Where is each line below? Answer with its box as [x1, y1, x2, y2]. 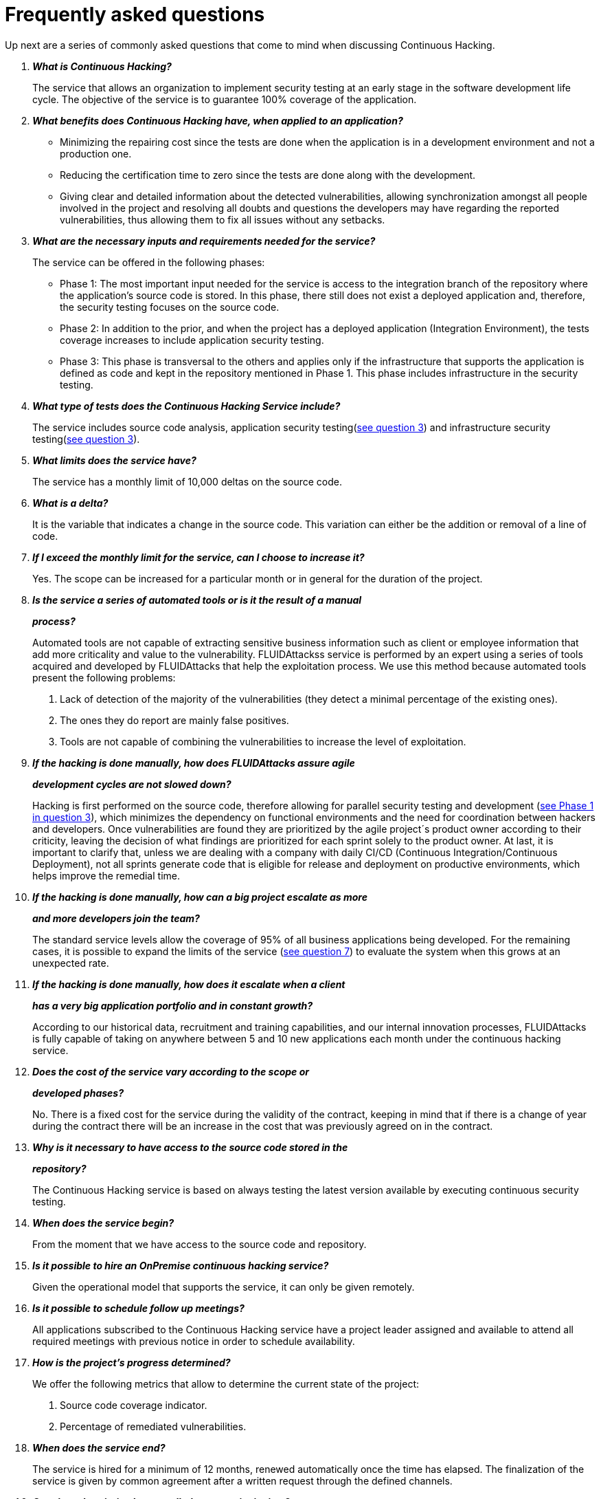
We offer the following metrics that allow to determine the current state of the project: [32, 1377, 420, 1390]
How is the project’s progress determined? [32, 1356, 231, 1368]
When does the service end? [32, 1441, 166, 1454]
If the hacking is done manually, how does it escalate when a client [32, 978, 345, 990]
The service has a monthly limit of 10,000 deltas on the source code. [32, 475, 342, 488]
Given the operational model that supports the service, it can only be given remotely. [32, 1280, 415, 1293]
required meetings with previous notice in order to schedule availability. [32, 1335, 355, 1347]
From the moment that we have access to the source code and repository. [32, 1238, 367, 1250]
